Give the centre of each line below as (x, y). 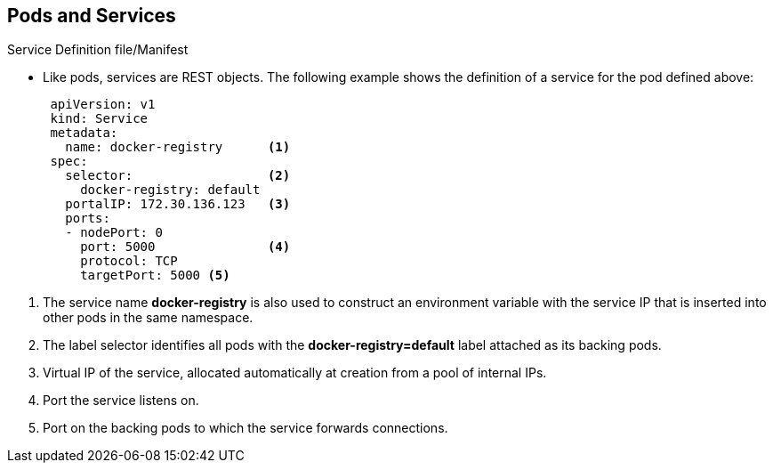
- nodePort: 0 (114, 233)
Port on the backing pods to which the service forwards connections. (246, 428)
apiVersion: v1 (103, 105)
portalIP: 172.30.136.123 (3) (178, 204)
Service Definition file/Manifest (98, 50)
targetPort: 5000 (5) (155, 276)
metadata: (84, 133)
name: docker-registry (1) (178, 147)
